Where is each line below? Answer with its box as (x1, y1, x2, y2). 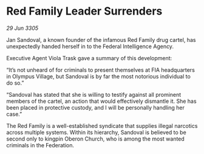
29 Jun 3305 (6, 24, 39, 32)
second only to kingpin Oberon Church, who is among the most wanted (6, 135, 185, 142)
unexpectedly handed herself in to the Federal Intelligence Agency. (6, 43, 174, 50)
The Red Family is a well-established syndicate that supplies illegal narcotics (6, 122, 198, 129)
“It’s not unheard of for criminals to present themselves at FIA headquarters (6, 66, 195, 74)
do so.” (6, 79, 24, 86)
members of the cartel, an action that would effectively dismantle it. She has (6, 97, 197, 105)
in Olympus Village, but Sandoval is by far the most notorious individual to (6, 72, 191, 80)
